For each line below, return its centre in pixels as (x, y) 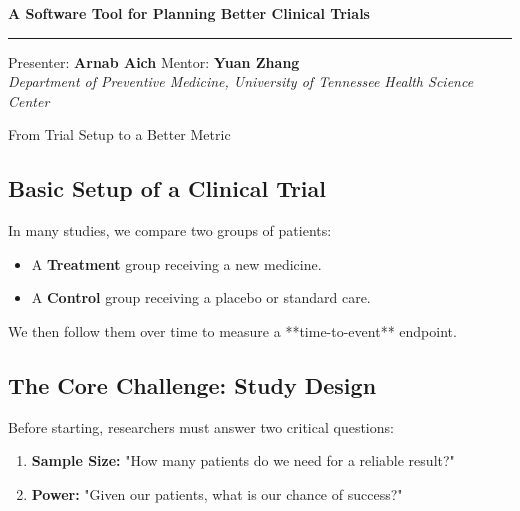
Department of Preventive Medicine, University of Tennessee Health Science (241, 81)
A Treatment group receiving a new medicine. (176, 263)
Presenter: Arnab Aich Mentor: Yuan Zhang (154, 61)
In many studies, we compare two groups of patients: (170, 230)
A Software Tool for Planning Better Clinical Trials (189, 13)
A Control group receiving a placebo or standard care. (201, 297)
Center (29, 100)
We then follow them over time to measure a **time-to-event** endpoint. (232, 330)
